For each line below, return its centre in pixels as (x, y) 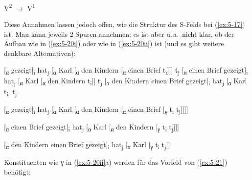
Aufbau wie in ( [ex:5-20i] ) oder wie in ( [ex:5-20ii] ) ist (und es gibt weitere (114, 43)
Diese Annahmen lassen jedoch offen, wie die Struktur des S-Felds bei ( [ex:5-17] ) (125, 24)
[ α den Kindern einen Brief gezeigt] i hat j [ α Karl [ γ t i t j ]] (87, 145)
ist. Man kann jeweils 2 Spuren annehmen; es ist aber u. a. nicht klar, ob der (119, 34)
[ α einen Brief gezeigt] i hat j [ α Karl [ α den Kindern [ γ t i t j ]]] (92, 127)
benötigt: (17, 171)
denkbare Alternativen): (40, 53)
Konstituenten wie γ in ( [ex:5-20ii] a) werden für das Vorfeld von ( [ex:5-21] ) (116, 162)
